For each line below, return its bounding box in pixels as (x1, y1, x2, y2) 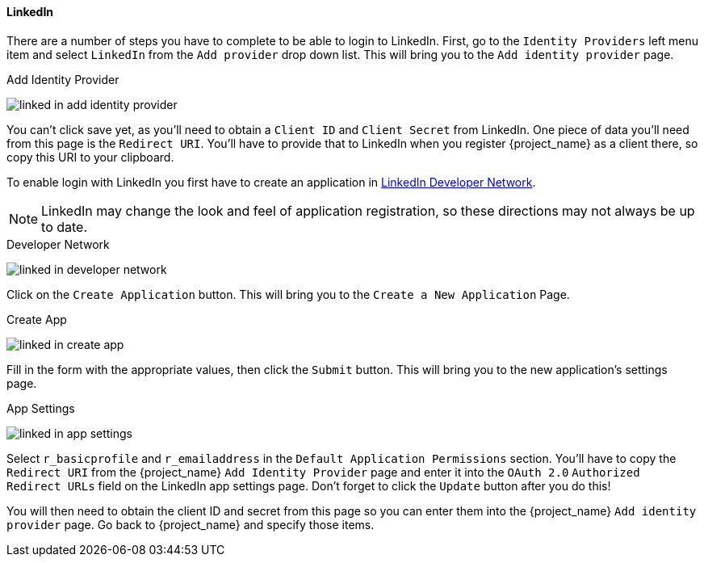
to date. (41, 218, 88, 235)
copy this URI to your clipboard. (6, 149, 174, 164)
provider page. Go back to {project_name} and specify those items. (6, 517, 375, 531)
